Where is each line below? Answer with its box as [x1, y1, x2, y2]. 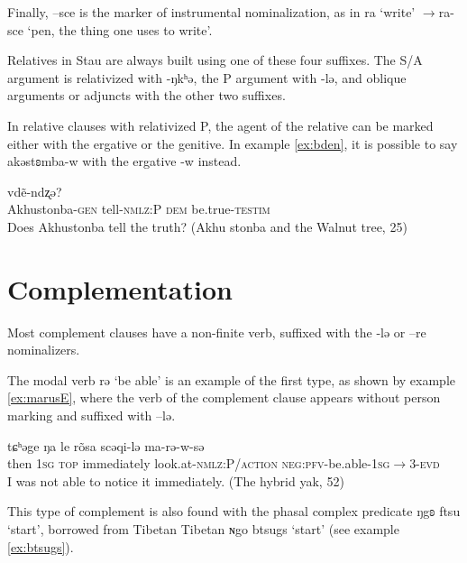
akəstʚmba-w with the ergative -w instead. [7, 152, 242, 171]
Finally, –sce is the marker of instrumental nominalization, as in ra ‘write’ [7, 3, 416, 21]
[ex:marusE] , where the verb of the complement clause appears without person [7, 388, 441, 407]
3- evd [409, 454, 440, 473]
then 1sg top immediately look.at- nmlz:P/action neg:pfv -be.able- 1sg [7, 454, 390, 473]
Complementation [7, 270, 233, 307]
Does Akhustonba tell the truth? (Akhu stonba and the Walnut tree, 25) [7, 217, 407, 235]
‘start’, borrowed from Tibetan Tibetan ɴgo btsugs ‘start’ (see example [7, 520, 399, 538]
